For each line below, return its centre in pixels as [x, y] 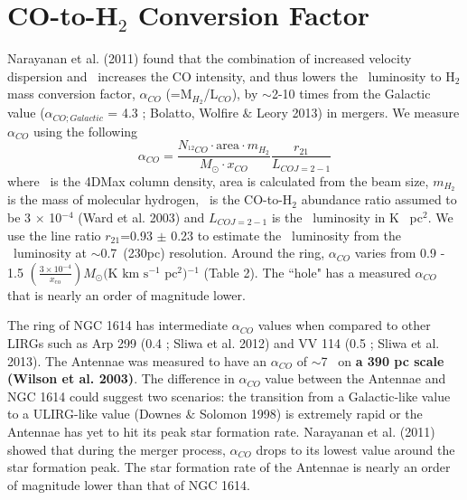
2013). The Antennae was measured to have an [137, 360]
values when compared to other [344, 325]
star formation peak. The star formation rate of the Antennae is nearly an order [229, 467]
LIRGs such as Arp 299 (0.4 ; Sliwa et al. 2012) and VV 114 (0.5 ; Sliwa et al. [224, 342]
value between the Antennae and [355, 378]
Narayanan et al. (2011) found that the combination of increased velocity [210, 58]
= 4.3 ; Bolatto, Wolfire [173, 113]
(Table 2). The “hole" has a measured [307, 272]
